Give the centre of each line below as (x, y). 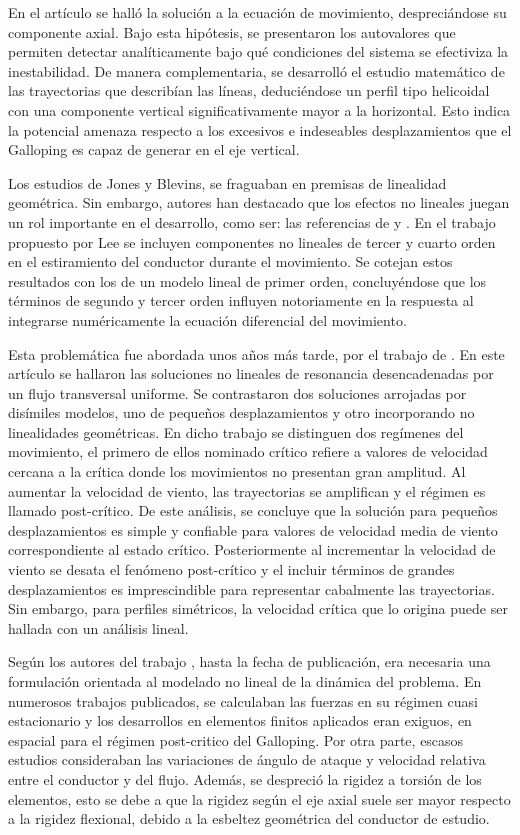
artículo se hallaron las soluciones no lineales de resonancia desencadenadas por (251, 373)
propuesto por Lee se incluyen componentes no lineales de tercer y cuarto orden (252, 241)
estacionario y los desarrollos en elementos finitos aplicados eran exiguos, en (240, 720)
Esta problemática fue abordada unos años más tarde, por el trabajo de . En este (256, 353)
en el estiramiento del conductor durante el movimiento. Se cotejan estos (230, 261)
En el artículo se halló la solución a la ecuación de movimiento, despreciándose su (257, 12)
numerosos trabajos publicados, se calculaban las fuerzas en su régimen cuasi (243, 700)
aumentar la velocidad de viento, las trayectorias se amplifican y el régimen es (247, 490)
